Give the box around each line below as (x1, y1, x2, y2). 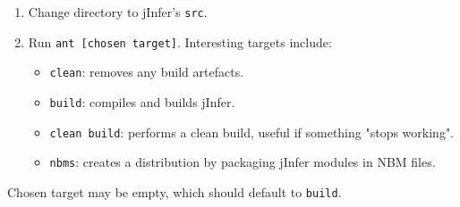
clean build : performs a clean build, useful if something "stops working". (49, 122, 455, 141)
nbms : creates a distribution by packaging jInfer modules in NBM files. (49, 153, 436, 171)
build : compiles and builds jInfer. (49, 92, 235, 111)
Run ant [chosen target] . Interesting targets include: (28, 32, 332, 51)
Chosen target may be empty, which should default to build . (7, 182, 342, 201)
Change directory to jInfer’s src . (28, 3, 208, 21)
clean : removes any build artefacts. (49, 62, 244, 81)
